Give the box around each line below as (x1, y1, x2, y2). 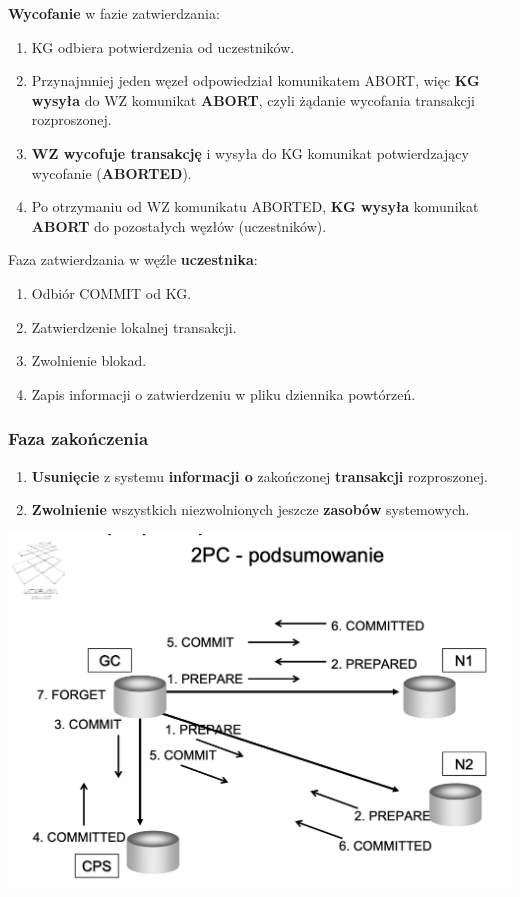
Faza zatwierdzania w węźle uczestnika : (8, 249, 258, 270)
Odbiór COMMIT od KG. (31, 282, 192, 303)
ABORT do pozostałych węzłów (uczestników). (31, 215, 327, 236)
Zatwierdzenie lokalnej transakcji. (31, 316, 237, 337)
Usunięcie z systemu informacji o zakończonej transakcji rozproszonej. (31, 465, 488, 486)
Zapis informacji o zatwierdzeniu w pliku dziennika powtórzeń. (31, 383, 416, 404)
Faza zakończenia (8, 426, 149, 451)
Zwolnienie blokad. (31, 350, 147, 371)
